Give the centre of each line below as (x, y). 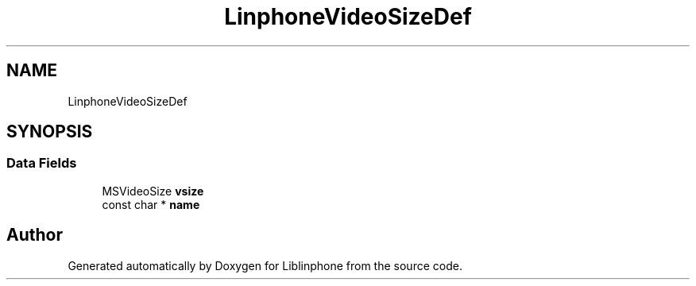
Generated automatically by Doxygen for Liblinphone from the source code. (265, 265)
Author (35, 235)
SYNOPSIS (50, 132)
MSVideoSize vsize (153, 191)
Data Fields (42, 163)
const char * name (151, 204)
